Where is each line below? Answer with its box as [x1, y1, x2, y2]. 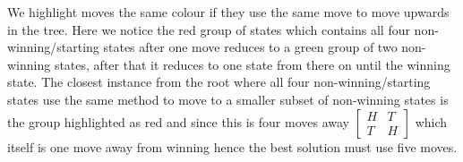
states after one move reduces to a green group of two [103, 38, 398, 56]
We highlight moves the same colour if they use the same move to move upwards [7, 3, 450, 21]
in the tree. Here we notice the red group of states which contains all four [7, 20, 410, 38]
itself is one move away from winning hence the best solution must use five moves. [7, 137, 458, 156]
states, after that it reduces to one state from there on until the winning [54, 55, 450, 73]
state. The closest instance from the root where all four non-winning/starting [7, 72, 431, 91]
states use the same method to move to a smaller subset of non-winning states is [7, 90, 449, 108]
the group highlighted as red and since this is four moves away [7, 112, 349, 131]
